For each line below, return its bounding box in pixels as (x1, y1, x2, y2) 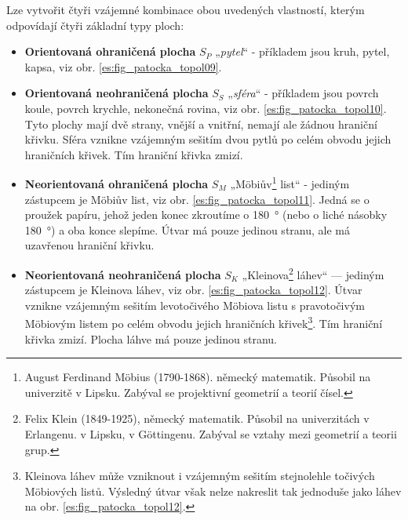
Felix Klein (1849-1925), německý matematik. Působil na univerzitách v (24, 410, 370, 427)
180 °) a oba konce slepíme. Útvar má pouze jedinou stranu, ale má (24, 221, 350, 238)
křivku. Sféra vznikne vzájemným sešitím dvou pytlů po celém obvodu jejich (24, 131, 392, 147)
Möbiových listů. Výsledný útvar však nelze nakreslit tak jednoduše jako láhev (24, 482, 402, 499)
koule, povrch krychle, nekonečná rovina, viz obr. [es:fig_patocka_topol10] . (24, 100, 387, 116)
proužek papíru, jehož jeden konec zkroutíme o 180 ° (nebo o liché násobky (24, 206, 388, 223)
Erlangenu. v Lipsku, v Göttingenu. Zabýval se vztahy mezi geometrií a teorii (24, 426, 397, 442)
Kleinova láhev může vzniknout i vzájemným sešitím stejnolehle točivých (24, 467, 375, 484)
